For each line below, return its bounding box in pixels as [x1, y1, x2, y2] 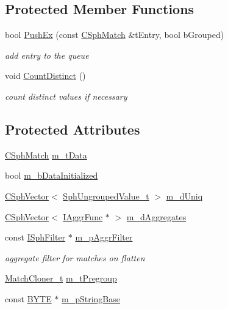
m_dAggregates [126, 210, 187, 223]
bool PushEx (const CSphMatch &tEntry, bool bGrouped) [5, 28, 224, 41]
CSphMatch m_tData [5, 148, 87, 161]
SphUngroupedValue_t [63, 189, 149, 202]
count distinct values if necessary [5, 89, 127, 102]
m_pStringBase [62, 292, 121, 305]
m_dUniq [166, 189, 203, 202]
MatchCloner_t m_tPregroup [5, 272, 117, 285]
